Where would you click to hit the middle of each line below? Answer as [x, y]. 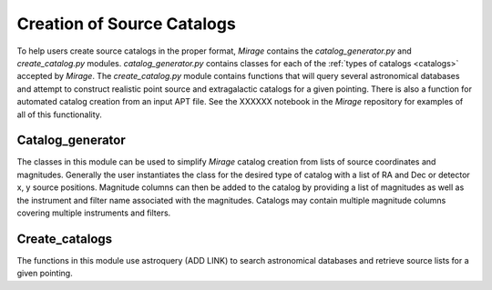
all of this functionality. [59, 115]
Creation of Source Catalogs [126, 24]
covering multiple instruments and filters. [94, 213]
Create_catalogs [65, 239]
